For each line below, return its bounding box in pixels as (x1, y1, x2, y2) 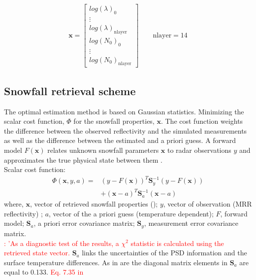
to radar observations (167, 144, 231, 155)
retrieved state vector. (4, 247, 70, 258)
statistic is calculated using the (130, 238, 224, 248)
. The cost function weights (160, 116, 243, 126)
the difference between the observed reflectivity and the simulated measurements (4, 125, 247, 136)
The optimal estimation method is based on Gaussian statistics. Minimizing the (4, 106, 244, 116)
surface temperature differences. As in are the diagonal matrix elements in (4, 257, 227, 267)
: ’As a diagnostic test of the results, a (4, 238, 119, 248)
